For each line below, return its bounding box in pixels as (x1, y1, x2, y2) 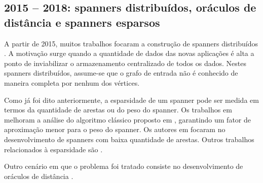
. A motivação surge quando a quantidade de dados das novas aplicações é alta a (4, 48, 254, 58)
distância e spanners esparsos (4, 14, 160, 30)
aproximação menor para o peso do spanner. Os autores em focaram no (4, 124, 226, 135)
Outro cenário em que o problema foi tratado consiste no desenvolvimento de (4, 161, 243, 171)
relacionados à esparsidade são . (4, 144, 103, 154)
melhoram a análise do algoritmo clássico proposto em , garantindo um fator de (4, 114, 251, 125)
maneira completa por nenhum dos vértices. (4, 77, 140, 88)
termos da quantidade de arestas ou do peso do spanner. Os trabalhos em (4, 104, 232, 115)
